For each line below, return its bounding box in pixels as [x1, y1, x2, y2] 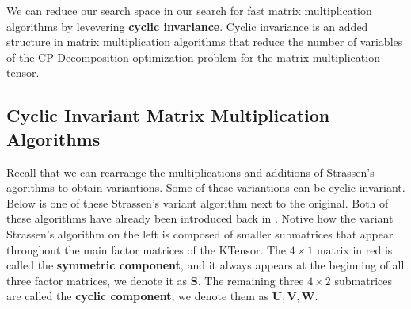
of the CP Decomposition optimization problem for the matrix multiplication [6, 48, 380, 65]
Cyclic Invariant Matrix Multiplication [6, 103, 330, 128]
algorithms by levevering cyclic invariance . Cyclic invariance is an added [6, 17, 368, 34]
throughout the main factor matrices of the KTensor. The [6, 241, 287, 257]
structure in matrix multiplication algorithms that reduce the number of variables [6, 33, 403, 50]
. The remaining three [197, 272, 304, 288]
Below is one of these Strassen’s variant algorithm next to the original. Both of [6, 194, 389, 211]
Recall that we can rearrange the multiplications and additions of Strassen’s [6, 163, 375, 180]
